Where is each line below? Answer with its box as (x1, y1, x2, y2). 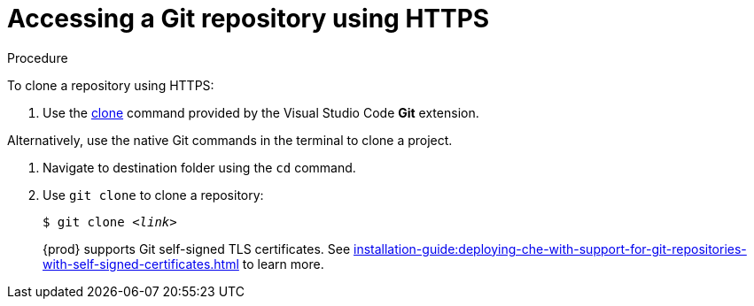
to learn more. (242, 256, 324, 272)
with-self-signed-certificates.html (43, 256, 239, 272)
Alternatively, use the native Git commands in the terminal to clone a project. (7, 132, 453, 148)
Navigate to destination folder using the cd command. (43, 159, 356, 175)
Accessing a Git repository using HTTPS (7, 4, 490, 34)
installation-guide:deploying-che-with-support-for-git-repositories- (354, 241, 747, 256)
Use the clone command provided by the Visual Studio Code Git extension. (43, 104, 479, 120)
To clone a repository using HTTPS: (7, 77, 214, 93)
